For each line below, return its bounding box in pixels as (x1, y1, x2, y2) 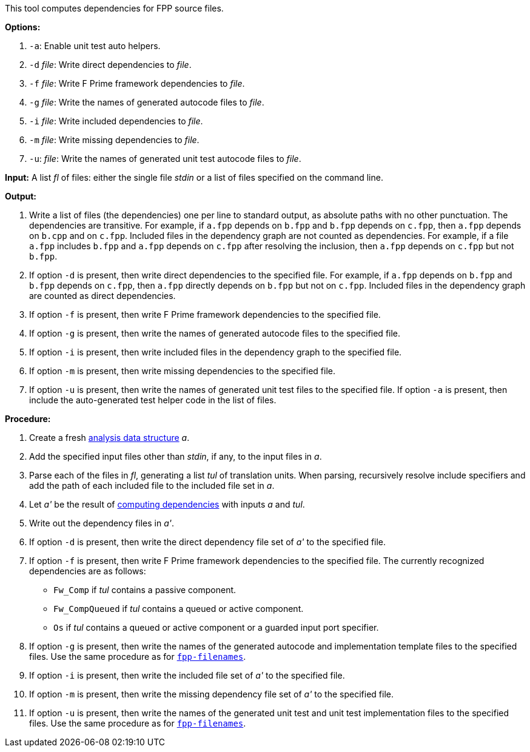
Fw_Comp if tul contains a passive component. (53, 585, 236, 595)
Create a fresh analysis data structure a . (29, 432, 190, 443)
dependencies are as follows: (29, 566, 146, 576)
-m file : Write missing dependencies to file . (29, 135, 200, 145)
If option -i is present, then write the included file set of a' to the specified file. (29, 670, 345, 680)
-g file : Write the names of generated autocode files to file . (29, 97, 264, 107)
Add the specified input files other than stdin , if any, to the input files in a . (29, 451, 322, 462)
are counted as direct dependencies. (29, 290, 176, 301)
